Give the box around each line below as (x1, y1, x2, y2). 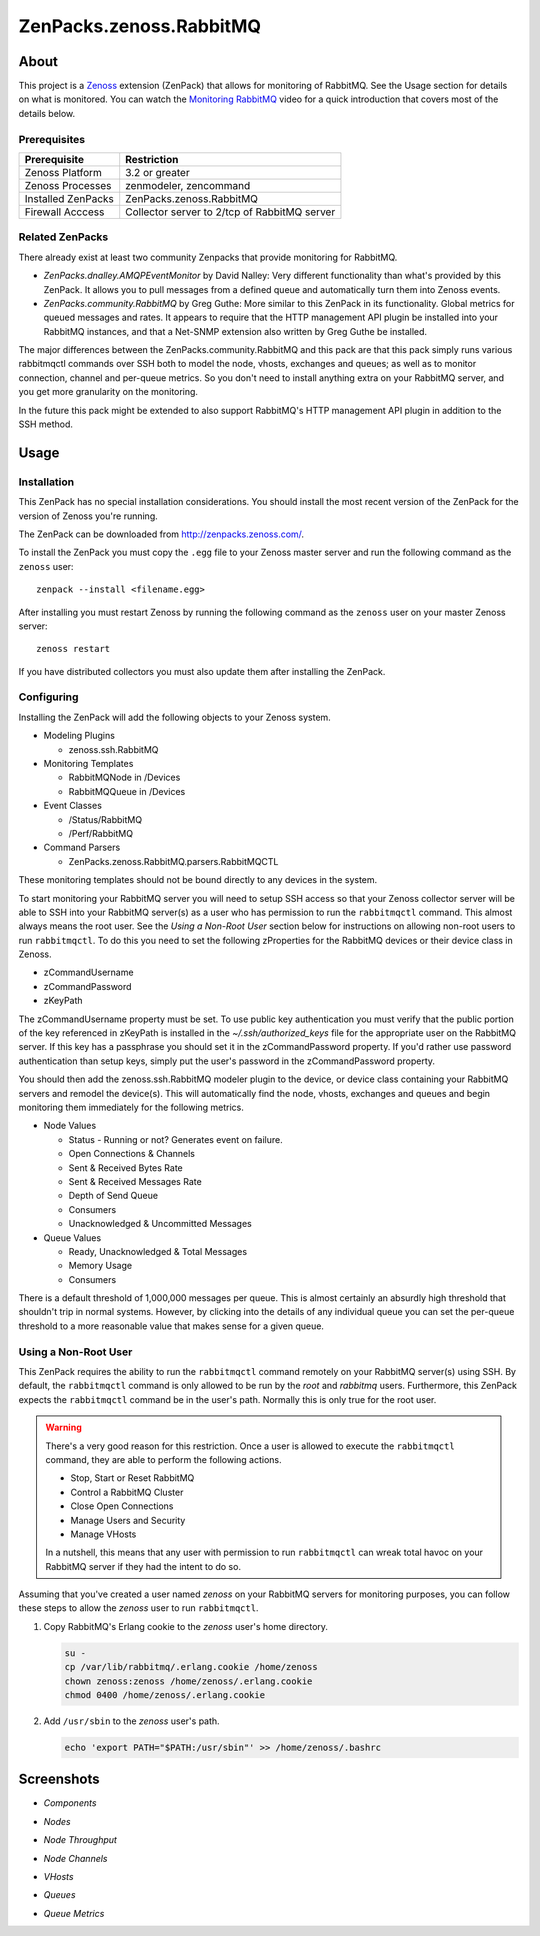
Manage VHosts (70, 1528, 137, 1540)
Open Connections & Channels (68, 1148, 195, 1160)
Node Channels (43, 1852, 109, 1864)
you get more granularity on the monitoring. (18, 386, 199, 398)
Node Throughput (43, 1834, 117, 1846)
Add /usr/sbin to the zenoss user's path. (43, 1715, 220, 1727)
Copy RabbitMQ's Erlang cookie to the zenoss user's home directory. (43, 1620, 329, 1632)
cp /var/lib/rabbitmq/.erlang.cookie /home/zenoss (64, 1661, 319, 1673)
